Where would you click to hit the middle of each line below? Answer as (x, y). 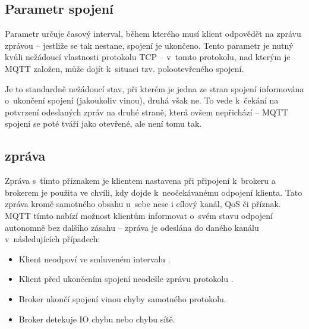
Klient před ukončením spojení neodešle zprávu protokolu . (126, 279)
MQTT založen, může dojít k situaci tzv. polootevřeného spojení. (124, 68)
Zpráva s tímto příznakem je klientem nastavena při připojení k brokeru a (140, 181)
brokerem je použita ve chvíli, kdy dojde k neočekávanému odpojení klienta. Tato (154, 192)
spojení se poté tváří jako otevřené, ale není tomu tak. (103, 123)
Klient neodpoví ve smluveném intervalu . (94, 258)
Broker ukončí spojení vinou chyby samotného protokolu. (122, 298)
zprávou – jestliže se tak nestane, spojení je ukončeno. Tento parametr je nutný (149, 45)
